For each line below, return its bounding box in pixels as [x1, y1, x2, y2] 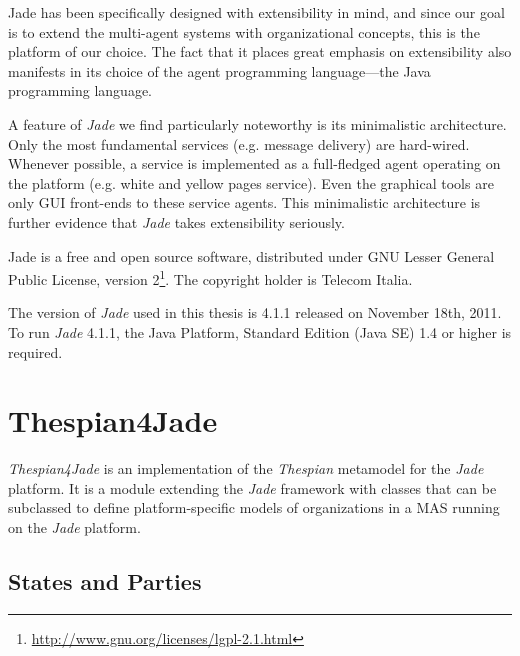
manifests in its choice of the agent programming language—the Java [8, 60, 431, 81]
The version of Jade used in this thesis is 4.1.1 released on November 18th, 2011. [8, 302, 502, 323]
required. [8, 341, 63, 362]
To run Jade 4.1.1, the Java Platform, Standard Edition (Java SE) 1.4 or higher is [8, 321, 512, 342]
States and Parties [8, 566, 202, 597]
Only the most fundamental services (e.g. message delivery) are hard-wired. [8, 133, 470, 154]
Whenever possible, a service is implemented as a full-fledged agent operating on [8, 153, 501, 174]
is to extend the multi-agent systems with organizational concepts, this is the [8, 21, 480, 42]
